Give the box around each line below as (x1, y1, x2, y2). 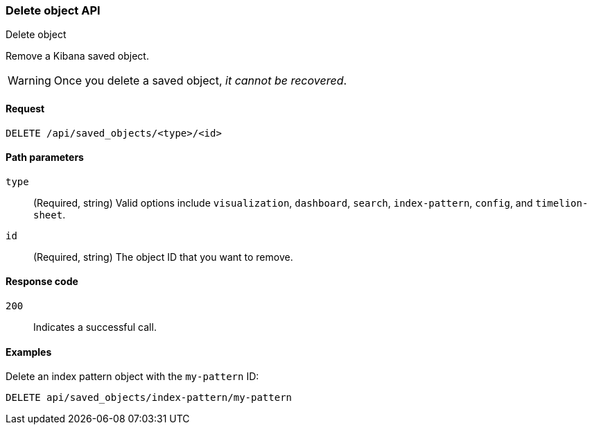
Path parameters (6, 151, 84, 164)
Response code (6, 275, 78, 288)
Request (6, 102, 45, 114)
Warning (8, 74, 51, 88)
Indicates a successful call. (33, 321, 157, 334)
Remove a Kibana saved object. (6, 50, 149, 62)
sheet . (33, 208, 66, 221)
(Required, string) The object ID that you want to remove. (33, 250, 293, 263)
